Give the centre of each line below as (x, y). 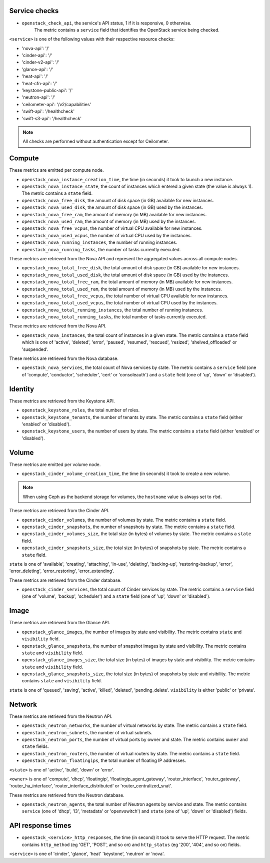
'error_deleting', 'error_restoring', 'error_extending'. (62, 571)
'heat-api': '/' (35, 76)
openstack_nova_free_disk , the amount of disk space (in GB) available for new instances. (118, 200)
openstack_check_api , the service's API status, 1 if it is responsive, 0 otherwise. (107, 23)
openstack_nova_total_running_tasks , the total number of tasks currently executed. (114, 317)
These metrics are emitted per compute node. (57, 170)
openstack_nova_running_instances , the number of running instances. (99, 242)
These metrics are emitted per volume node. (55, 464)
